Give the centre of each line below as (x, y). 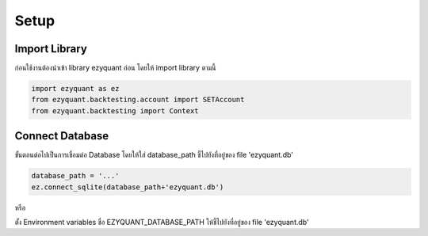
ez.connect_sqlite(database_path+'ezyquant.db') (128, 187)
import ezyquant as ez (75, 89)
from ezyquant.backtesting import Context (115, 110)
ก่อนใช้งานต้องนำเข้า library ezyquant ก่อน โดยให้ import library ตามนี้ (116, 68)
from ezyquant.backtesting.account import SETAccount (138, 100)
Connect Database (62, 136)
